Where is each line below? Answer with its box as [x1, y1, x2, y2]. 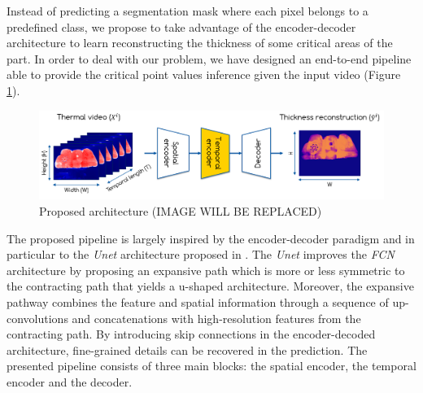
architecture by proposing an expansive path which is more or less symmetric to [7, 261, 405, 278]
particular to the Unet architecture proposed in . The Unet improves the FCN [7, 246, 395, 263]
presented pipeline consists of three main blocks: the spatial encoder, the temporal [7, 357, 416, 374]
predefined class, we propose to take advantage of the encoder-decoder [7, 18, 356, 35]
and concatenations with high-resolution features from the [72, 309, 361, 326]
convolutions [7, 309, 68, 326]
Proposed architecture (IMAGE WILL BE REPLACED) [39, 202, 322, 219]
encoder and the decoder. [7, 373, 133, 390]
